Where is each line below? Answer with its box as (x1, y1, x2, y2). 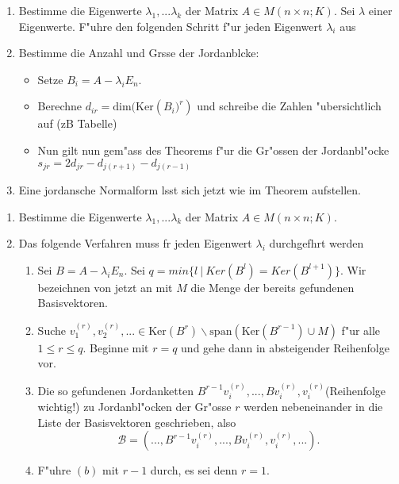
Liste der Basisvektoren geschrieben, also (37, 413, 236, 430)
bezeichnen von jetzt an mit (37, 278, 173, 295)
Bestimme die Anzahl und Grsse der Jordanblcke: (18, 44, 259, 61)
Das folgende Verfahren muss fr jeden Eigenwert (18, 235, 252, 252)
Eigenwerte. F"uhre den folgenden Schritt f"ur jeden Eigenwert (18, 17, 323, 34)
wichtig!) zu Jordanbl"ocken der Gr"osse (37, 398, 232, 415)
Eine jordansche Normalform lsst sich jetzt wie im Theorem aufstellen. (18, 182, 361, 198)
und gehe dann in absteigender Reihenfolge (181, 339, 389, 355)
